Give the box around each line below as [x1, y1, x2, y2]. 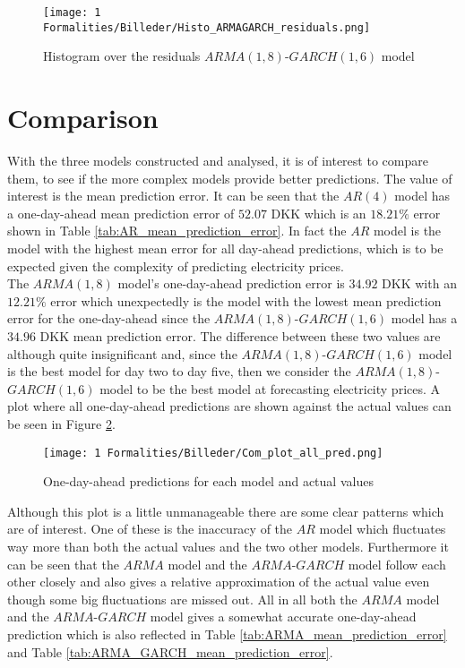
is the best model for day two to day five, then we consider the [7, 362, 351, 381]
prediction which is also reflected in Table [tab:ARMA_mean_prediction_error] [7, 624, 447, 643]
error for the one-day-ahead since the [7, 309, 211, 328]
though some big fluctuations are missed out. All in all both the [7, 589, 357, 608]
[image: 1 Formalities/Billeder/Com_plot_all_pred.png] [43, 446, 383, 459]
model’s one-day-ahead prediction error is [117, 274, 345, 293]
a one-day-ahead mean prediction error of [7, 203, 235, 222]
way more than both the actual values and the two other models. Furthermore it [7, 536, 449, 555]
